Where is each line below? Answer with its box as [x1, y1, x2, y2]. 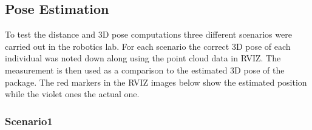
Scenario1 [5, 113, 53, 128]
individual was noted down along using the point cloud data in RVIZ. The [5, 52, 281, 64]
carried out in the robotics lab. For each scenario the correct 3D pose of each [5, 39, 291, 52]
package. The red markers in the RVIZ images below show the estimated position [5, 75, 307, 88]
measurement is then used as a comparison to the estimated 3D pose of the [5, 63, 285, 76]
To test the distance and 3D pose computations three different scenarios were [5, 28, 292, 41]
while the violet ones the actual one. [5, 87, 140, 100]
